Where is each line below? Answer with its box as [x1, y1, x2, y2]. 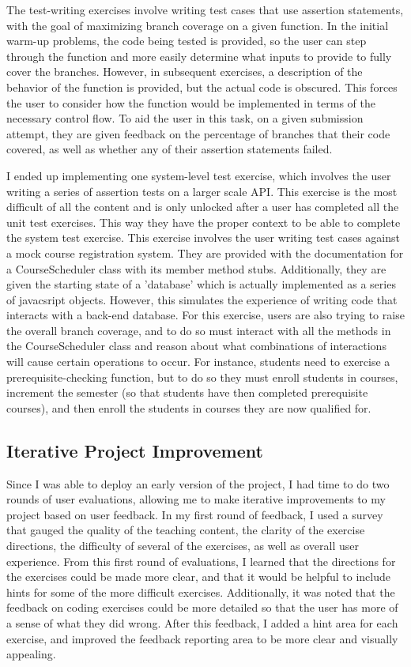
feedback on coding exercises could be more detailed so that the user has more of [6, 599, 398, 616]
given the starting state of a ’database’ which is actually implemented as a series [6, 276, 396, 292]
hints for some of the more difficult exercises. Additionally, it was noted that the [6, 583, 395, 600]
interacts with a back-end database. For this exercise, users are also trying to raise [6, 307, 405, 323]
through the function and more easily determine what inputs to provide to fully [6, 47, 392, 64]
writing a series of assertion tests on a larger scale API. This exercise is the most [6, 183, 398, 199]
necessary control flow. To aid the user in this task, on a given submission [6, 110, 364, 126]
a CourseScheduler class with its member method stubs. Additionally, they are [6, 260, 386, 277]
